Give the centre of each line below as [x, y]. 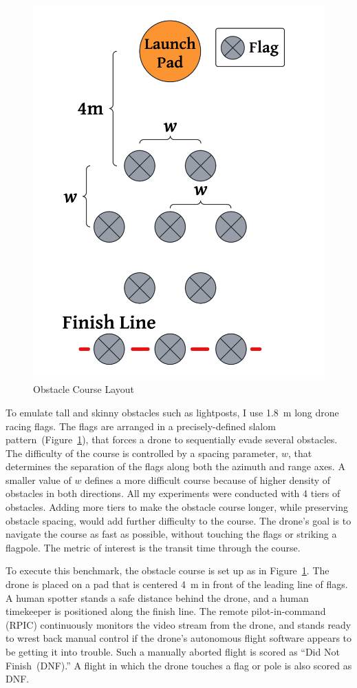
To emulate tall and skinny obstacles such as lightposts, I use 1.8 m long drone [172, 412]
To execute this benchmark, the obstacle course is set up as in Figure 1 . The [167, 570]
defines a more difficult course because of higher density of [208, 479]
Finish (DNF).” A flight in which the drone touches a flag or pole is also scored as [179, 665]
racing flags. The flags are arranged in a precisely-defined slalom [141, 426]
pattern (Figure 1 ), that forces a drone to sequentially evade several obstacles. [172, 439]
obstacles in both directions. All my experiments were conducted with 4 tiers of [173, 493]
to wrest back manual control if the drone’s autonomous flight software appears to [179, 638]
